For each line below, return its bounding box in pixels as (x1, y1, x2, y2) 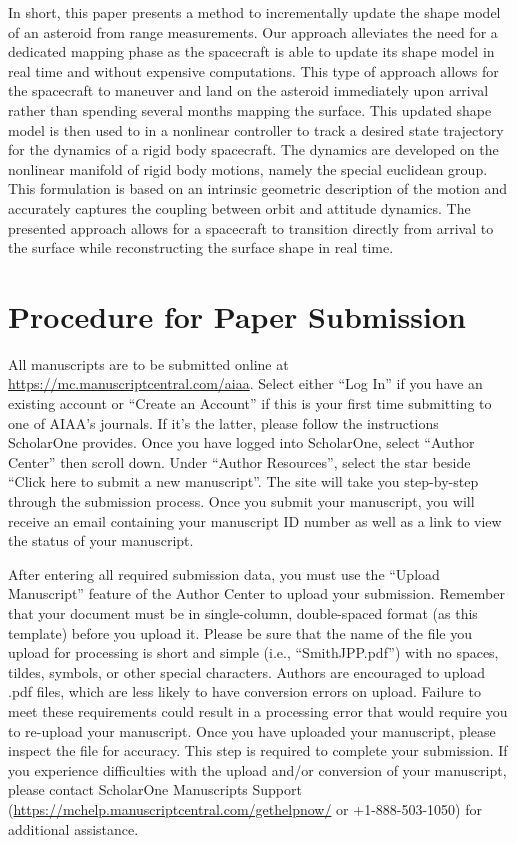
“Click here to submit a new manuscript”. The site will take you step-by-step (8, 471, 479, 492)
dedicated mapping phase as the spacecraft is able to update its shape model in (8, 41, 495, 62)
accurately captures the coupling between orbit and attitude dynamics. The (8, 197, 471, 218)
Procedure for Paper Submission (8, 295, 466, 336)
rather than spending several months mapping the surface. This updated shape (8, 99, 492, 120)
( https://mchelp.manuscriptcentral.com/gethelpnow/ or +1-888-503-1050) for (8, 798, 482, 819)
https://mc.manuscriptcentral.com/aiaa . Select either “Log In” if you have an (8, 373, 483, 394)
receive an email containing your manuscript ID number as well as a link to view (8, 510, 502, 531)
